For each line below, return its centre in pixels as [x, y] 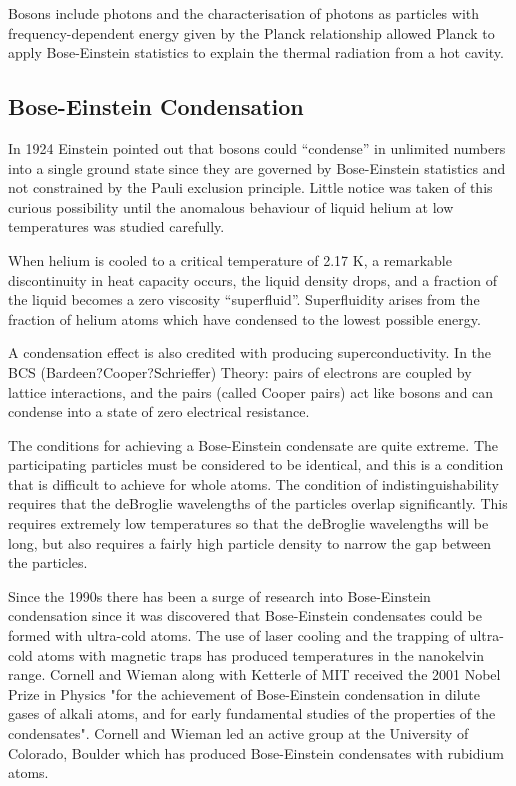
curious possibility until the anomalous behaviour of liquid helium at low [231, 206]
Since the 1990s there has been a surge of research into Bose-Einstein [219, 595]
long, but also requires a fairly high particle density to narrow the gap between [250, 542]
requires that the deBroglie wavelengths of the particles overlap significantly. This [258, 503]
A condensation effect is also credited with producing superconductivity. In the [250, 352]
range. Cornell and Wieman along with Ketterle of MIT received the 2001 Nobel [254, 674]
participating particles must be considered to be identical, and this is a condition [256, 464]
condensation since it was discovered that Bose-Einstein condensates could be [245, 615]
